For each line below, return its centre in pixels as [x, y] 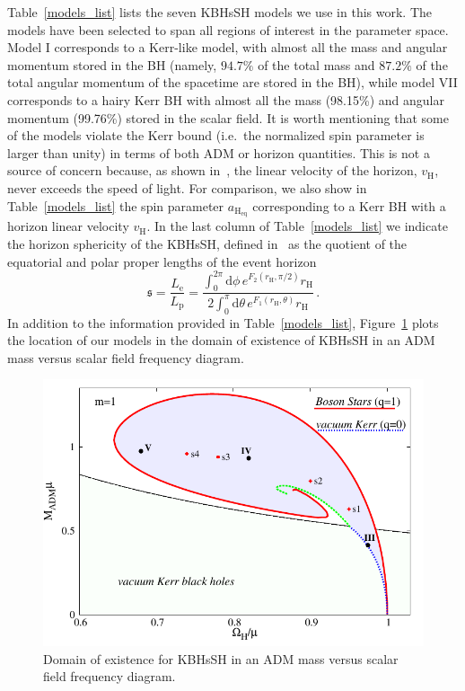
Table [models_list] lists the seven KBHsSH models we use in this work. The [219, 12]
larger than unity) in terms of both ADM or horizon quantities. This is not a [219, 152]
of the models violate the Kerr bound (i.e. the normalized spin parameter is [216, 135]
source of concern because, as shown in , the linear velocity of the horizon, [212, 170]
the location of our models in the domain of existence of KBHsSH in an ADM [221, 340]
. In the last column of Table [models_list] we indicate [297, 226]
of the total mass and [316, 64]
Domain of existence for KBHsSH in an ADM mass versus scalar [221, 658]
